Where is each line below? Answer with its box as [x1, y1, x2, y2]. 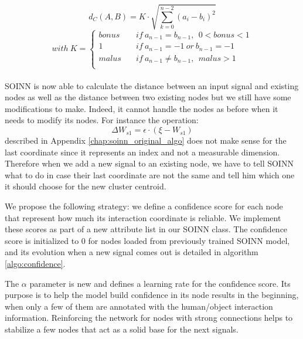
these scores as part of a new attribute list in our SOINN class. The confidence [5, 223, 288, 235]
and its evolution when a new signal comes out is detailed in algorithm [5, 246, 258, 258]
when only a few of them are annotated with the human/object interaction [5, 300, 273, 312]
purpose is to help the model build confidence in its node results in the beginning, [5, 289, 299, 301]
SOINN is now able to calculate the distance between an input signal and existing [5, 79, 299, 91]
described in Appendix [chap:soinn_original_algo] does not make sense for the [5, 134, 287, 147]
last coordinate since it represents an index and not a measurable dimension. [5, 145, 280, 158]
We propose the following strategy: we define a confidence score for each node [5, 200, 283, 212]
